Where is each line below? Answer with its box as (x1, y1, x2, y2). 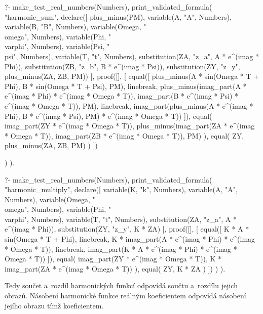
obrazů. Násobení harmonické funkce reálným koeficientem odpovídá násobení (5, 290, 246, 301)
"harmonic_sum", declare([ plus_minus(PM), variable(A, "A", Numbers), (5, 11, 232, 22)
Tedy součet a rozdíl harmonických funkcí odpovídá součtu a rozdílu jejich (5, 280, 238, 291)
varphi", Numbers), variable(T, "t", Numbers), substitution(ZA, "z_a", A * (5, 213, 237, 224)
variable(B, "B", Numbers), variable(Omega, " (5, 21, 146, 32)
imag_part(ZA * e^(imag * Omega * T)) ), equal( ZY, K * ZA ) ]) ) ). (5, 263, 226, 274)
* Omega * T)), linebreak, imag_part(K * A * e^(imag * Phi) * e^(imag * (5, 243, 237, 254)
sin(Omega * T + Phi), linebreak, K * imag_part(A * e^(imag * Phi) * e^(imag (5, 234, 255, 244)
